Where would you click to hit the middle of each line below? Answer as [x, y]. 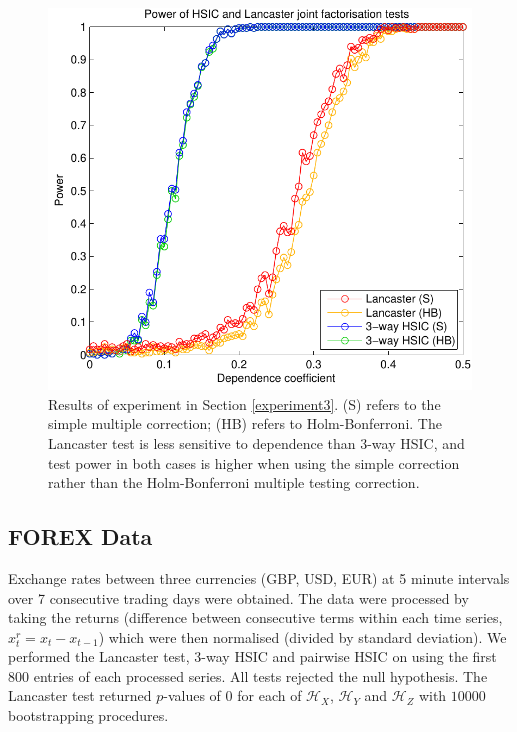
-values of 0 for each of [232, 695]
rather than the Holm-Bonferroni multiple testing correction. [234, 482]
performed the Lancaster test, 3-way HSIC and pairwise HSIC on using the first [252, 656]
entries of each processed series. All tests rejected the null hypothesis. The [260, 675]
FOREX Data [80, 536]
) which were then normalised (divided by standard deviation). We [302, 636]
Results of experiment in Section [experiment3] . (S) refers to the [244, 403]
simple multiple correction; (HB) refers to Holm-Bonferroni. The [245, 423]
